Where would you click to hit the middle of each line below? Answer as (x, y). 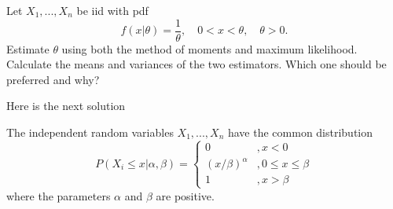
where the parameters (59, 195)
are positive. (185, 195)
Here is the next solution (66, 106)
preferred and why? (53, 79)
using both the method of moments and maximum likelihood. (209, 48)
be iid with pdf (112, 10)
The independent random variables (90, 132)
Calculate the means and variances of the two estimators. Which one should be (196, 64)
